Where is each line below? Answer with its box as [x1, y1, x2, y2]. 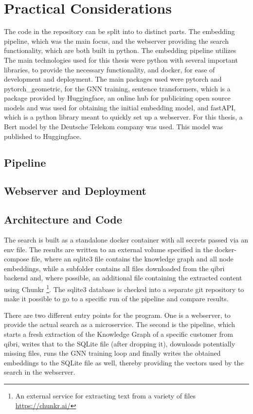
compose [4, 254, 29, 264]
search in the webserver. [4, 367, 75, 377]
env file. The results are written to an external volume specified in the [4, 244, 213, 254]
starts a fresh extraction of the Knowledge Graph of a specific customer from [4, 329, 233, 339]
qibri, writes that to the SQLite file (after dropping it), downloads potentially [4, 338, 235, 348]
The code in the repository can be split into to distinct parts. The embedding [4, 26, 235, 36]
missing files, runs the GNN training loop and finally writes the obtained [4, 348, 221, 358]
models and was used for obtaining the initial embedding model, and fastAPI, [4, 102, 236, 112]
